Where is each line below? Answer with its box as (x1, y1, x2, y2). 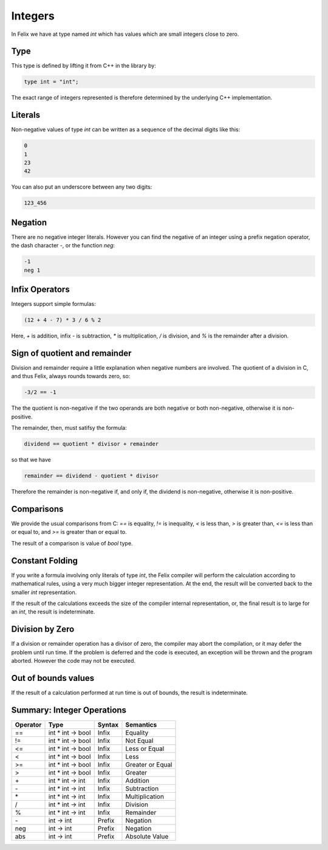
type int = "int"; (24, 78, 79, 85)
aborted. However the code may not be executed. (11, 657, 136, 665)
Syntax (97, 720, 119, 729)
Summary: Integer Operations (11, 705, 127, 715)
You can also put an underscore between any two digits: (11, 183, 152, 191)
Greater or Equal (125, 760, 173, 769)
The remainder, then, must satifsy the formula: (11, 424, 127, 432)
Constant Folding (11, 555, 78, 565)
